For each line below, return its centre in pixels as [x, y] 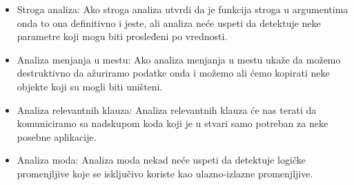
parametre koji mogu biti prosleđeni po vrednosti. [122, 36]
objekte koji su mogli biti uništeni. [90, 86]
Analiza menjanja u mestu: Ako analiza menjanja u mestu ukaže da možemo [179, 59]
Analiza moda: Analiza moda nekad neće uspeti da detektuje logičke [161, 160]
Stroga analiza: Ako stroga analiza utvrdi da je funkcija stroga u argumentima [183, 9]
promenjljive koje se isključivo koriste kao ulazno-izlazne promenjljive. [165, 173]
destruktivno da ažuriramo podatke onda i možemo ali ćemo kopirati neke [173, 73]
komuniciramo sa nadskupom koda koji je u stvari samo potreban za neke [173, 123]
